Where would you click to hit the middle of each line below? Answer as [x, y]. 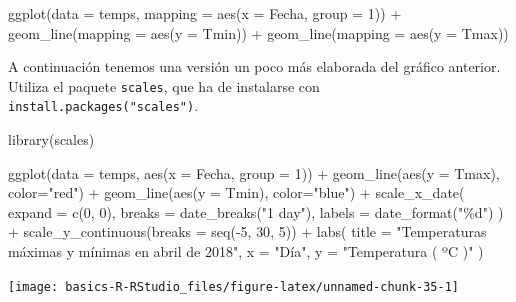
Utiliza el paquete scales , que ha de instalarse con [164, 85]
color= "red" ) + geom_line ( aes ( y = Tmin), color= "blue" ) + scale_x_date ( [236, 192]
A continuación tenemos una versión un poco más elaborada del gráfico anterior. [254, 66]
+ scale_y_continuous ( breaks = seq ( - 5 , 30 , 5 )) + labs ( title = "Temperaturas [247, 231]
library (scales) [51, 139]
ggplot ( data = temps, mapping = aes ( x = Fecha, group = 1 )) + [205, 13]
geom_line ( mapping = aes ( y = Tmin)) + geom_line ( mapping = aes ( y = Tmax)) [258, 32]
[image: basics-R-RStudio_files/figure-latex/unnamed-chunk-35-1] [234, 286]
